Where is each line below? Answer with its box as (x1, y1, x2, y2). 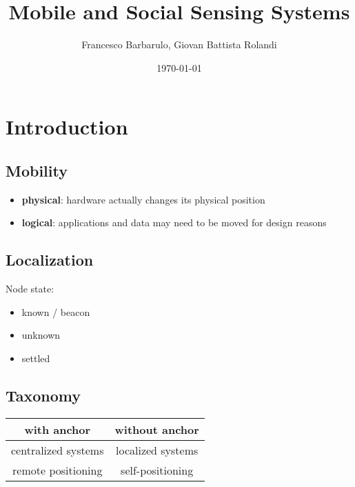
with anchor (24, 421, 91, 437)
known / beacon (21, 304, 90, 319)
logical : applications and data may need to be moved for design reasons (21, 215, 327, 230)
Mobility (6, 159, 68, 181)
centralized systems (11, 441, 104, 458)
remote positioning (12, 461, 103, 478)
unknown (21, 328, 61, 342)
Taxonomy (6, 384, 81, 406)
